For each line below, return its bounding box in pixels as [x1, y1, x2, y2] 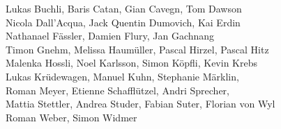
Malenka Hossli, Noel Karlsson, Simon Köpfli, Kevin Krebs [6, 55, 257, 70]
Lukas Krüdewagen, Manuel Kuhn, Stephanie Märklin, [6, 69, 239, 83]
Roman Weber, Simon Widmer [6, 110, 137, 124]
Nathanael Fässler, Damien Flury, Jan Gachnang [6, 28, 215, 43]
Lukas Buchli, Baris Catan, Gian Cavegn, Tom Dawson [6, 1, 242, 15]
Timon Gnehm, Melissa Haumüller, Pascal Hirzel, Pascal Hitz [6, 42, 269, 56]
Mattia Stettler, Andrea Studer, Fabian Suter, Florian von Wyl [6, 96, 275, 111]
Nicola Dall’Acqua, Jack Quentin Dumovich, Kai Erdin [6, 15, 241, 29]
